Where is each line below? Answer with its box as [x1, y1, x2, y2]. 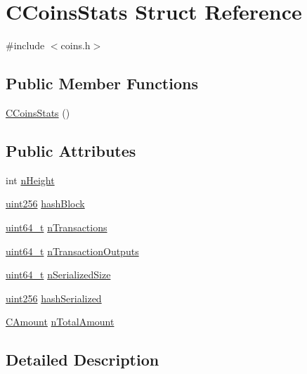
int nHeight [6, 172, 55, 187]
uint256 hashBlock [6, 196, 85, 211]
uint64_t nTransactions [6, 219, 107, 234]
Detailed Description [6, 349, 159, 370]
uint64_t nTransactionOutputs [6, 243, 139, 258]
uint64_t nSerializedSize [6, 267, 111, 282]
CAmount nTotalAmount [6, 314, 115, 329]
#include [6, 38, 45, 53]
